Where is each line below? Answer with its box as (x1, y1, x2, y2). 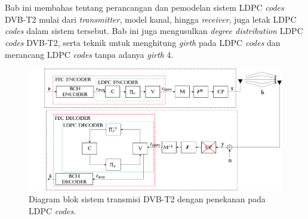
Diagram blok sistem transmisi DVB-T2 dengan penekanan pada (29, 193, 266, 205)
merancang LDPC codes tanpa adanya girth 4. (5, 48, 174, 60)
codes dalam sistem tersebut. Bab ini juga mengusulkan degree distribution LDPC (5, 24, 303, 37)
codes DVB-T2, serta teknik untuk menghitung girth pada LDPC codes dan (5, 36, 281, 48)
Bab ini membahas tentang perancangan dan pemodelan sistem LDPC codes (5, 1, 284, 14)
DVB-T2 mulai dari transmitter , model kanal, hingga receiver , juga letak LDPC (5, 13, 297, 25)
